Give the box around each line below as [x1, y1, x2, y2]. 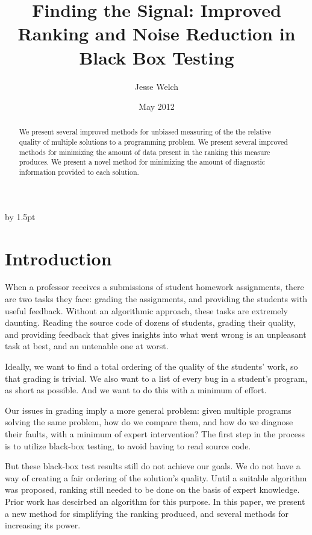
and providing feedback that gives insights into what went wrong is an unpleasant [5, 328, 307, 340]
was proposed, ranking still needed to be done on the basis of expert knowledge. [5, 483, 300, 496]
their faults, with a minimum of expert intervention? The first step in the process [5, 428, 305, 440]
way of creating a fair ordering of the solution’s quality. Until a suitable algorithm [5, 471, 307, 484]
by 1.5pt [5, 210, 36, 223]
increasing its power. [5, 519, 81, 531]
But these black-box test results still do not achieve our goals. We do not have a [5, 460, 301, 472]
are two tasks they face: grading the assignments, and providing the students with [5, 293, 307, 305]
